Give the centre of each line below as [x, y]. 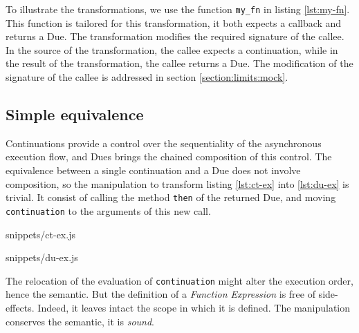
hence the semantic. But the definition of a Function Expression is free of [160, 294]
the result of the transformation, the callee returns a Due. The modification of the [179, 63]
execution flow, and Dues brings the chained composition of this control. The [169, 156]
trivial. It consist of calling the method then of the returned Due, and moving [171, 197]
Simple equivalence [75, 114]
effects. [20, 307]
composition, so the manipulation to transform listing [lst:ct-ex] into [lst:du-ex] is [177, 183]
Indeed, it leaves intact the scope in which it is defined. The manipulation [194, 307]
